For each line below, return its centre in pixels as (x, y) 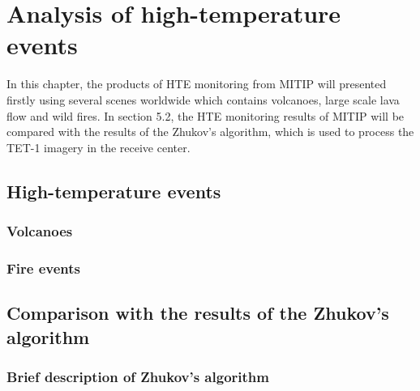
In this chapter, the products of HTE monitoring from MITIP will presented (197, 84)
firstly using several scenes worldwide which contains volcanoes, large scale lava (203, 99)
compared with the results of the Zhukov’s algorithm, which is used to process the (210, 132)
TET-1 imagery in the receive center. (99, 147)
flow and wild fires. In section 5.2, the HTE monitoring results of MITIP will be (206, 115)
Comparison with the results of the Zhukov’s (198, 313)
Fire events (44, 268)
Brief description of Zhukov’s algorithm (138, 376)
